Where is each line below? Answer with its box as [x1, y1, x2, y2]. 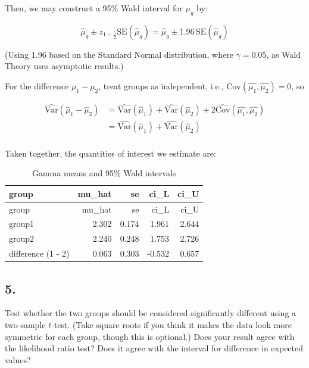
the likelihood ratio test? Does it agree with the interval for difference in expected [5, 342, 304, 354]
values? [5, 353, 31, 366]
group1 [9, 217, 35, 230]
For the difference [5, 79, 69, 92]
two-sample [5, 318, 46, 330]
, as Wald [266, 48, 301, 60]
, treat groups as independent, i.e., [98, 79, 224, 92]
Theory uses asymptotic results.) [5, 60, 124, 72]
